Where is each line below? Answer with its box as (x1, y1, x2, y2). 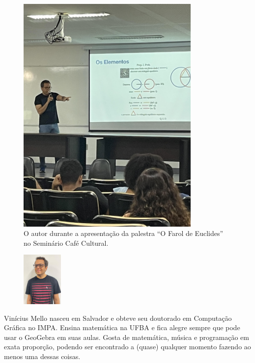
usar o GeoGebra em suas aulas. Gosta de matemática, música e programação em (4, 332, 249, 342)
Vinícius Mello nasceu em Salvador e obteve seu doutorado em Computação (4, 312, 232, 323)
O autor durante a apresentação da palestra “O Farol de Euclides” (24, 228, 224, 238)
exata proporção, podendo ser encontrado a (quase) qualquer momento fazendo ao (4, 341, 251, 352)
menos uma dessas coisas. (4, 351, 81, 362)
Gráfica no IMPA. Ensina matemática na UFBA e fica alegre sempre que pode (4, 322, 240, 333)
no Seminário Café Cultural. (24, 237, 109, 248)
